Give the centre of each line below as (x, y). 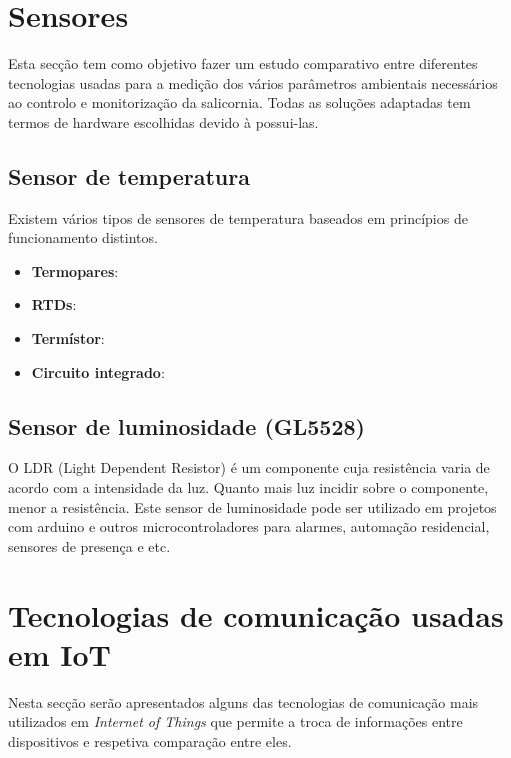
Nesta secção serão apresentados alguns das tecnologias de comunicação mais (243, 701)
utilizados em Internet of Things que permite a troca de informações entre (235, 721)
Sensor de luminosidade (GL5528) (186, 425)
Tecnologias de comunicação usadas (256, 614)
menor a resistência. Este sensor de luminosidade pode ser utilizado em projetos (252, 506)
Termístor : (68, 338)
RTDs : (54, 304)
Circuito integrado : (98, 371)
